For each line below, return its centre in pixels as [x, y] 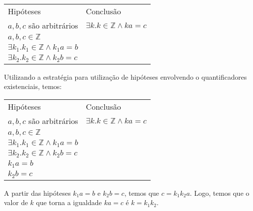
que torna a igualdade [69, 202]
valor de [16, 202]
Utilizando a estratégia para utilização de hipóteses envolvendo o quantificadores [126, 76]
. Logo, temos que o [220, 193]
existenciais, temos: [33, 86]
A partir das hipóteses [37, 193]
